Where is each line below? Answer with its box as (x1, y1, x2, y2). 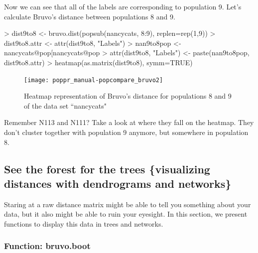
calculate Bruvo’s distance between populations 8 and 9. (4, 11, 175, 21)
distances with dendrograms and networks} (4, 175, 232, 191)
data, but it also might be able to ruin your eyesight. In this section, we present (4, 209, 248, 219)
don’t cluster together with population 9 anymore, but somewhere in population (4, 127, 249, 137)
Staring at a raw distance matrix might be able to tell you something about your (4, 199, 251, 209)
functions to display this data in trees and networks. (4, 218, 163, 229)
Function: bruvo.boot (4, 240, 91, 252)
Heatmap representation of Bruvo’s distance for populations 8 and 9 (24, 91, 232, 101)
